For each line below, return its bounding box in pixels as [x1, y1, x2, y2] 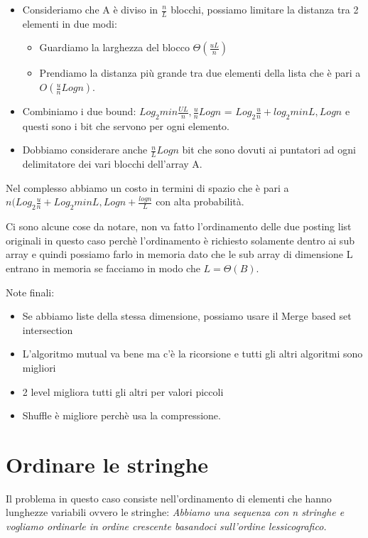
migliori [22, 360, 56, 375]
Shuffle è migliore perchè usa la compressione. [22, 408, 221, 423]
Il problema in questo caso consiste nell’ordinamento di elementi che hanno [6, 490, 332, 505]
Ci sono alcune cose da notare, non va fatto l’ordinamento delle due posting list [6, 219, 352, 234]
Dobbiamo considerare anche [22, 142, 148, 157]
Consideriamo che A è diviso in [22, 2, 158, 16]
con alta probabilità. [156, 194, 244, 209]
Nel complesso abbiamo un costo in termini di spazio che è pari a [6, 180, 289, 195]
